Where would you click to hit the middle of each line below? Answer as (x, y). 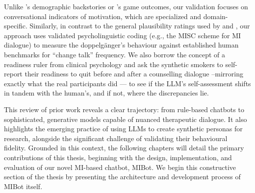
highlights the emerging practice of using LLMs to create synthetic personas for (123, 129)
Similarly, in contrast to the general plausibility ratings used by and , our (140, 26)
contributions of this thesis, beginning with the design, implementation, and (118, 157)
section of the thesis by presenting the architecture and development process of (122, 177)
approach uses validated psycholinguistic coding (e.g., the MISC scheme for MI (123, 35)
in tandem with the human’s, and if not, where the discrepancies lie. (106, 93)
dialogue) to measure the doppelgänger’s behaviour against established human (121, 45)
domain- (216, 16)
